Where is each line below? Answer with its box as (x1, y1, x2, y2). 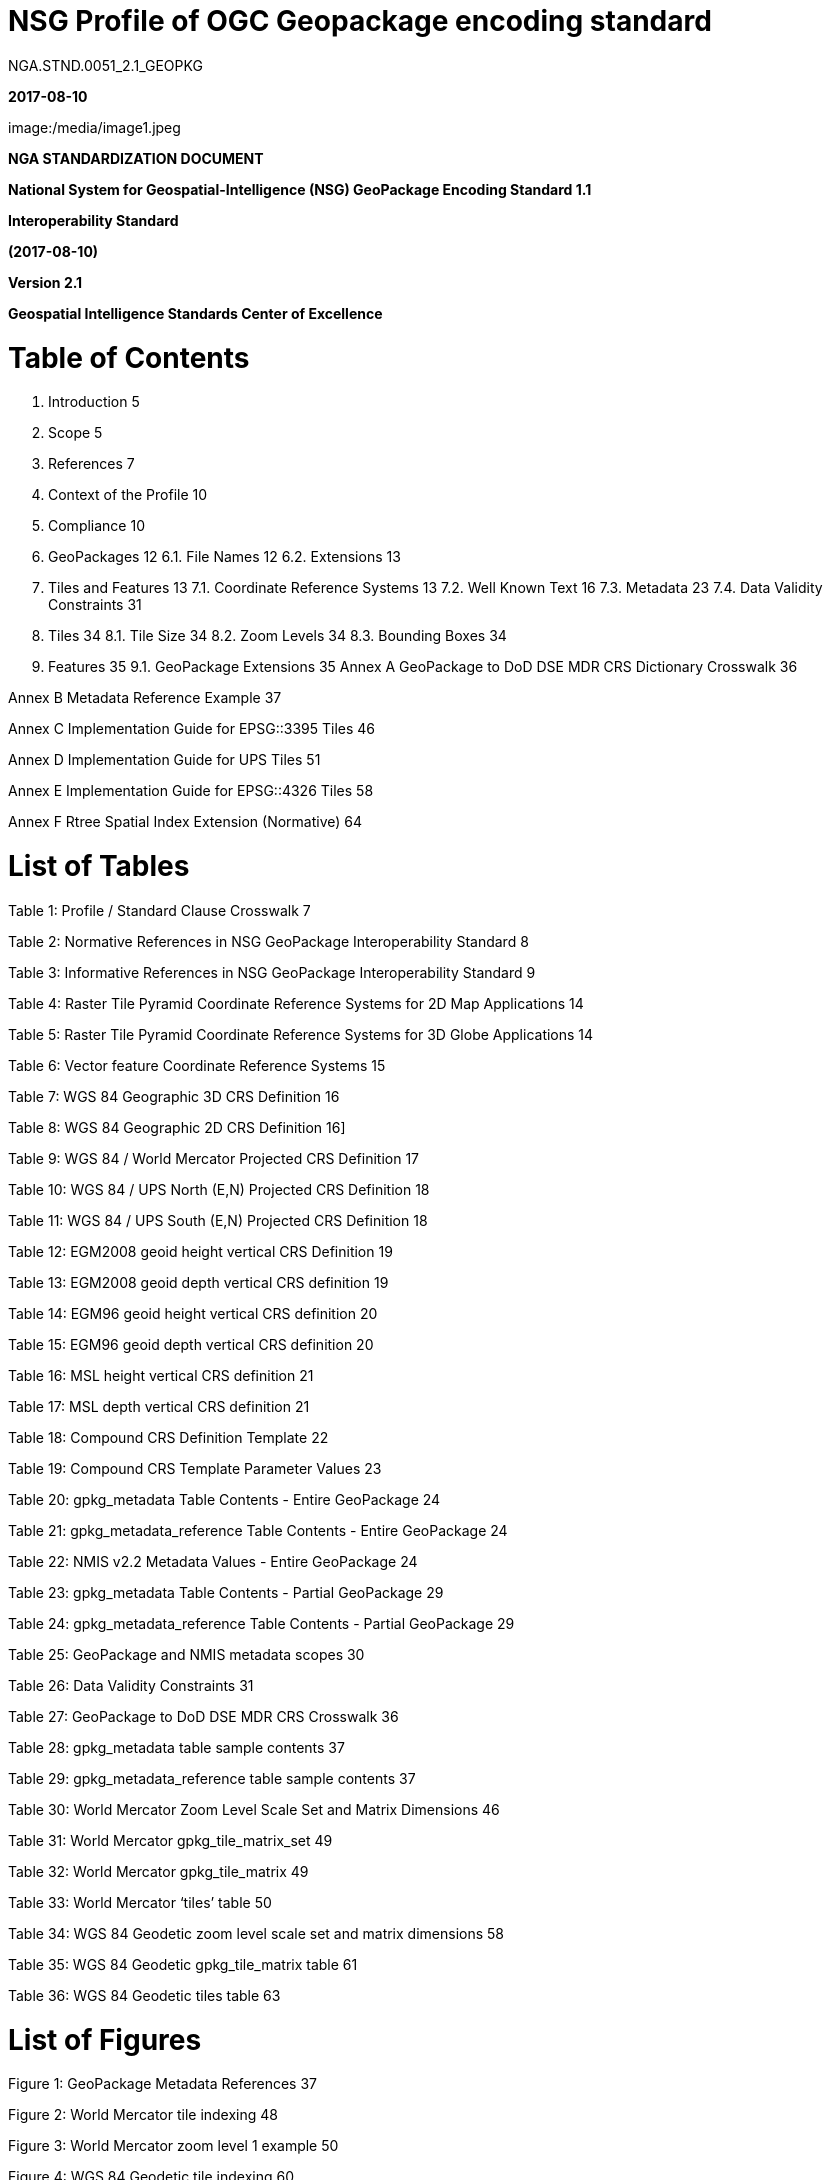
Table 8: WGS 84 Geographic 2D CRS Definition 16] (8, 1118, 346, 1136)
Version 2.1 (8, 273, 83, 291)
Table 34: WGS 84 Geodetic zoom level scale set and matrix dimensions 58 (8, 1924, 504, 1942)
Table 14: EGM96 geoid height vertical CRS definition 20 (8, 1304, 378, 1322)
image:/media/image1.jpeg (8, 118, 181, 136)
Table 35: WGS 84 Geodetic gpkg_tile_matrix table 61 (8, 1955, 358, 1973)
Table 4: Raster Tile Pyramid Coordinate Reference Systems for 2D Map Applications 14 (8, 994, 584, 1012)
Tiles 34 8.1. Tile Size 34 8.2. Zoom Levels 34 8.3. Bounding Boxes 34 (48, 627, 507, 645)
